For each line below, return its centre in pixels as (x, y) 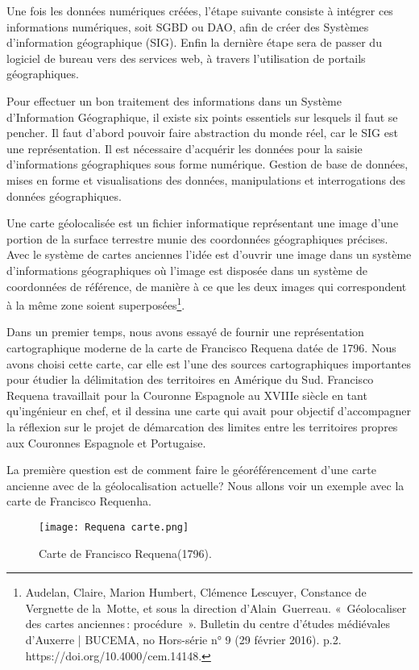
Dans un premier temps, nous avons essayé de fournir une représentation (185, 332)
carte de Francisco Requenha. (79, 501)
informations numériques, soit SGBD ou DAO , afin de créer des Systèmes (188, 26)
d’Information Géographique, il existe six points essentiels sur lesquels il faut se (202, 117)
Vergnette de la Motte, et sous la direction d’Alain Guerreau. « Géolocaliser (216, 608)
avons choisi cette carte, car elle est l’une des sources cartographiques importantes (209, 363)
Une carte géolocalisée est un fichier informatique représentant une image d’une (203, 223)
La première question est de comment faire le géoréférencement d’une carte (192, 470)
